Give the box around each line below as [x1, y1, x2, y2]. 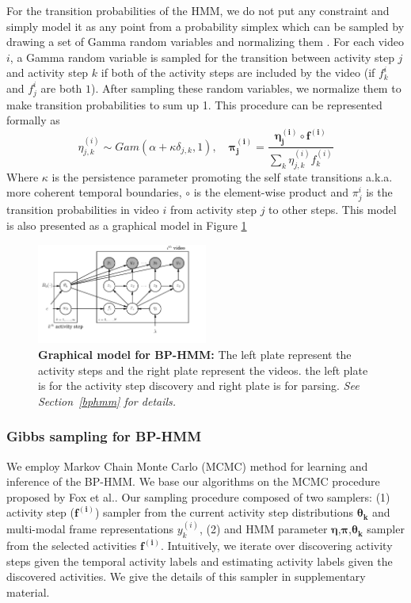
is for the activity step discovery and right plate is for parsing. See [38, 377, 360, 394]
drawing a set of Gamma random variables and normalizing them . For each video [6, 33, 404, 50]
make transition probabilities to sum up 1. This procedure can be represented [6, 96, 382, 113]
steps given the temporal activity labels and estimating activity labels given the [6, 552, 393, 569]
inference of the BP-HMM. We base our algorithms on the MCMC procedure [6, 473, 380, 490]
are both [40, 79, 82, 96]
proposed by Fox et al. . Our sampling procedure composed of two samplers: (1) [6, 488, 390, 505]
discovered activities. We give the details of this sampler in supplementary [6, 568, 366, 585]
